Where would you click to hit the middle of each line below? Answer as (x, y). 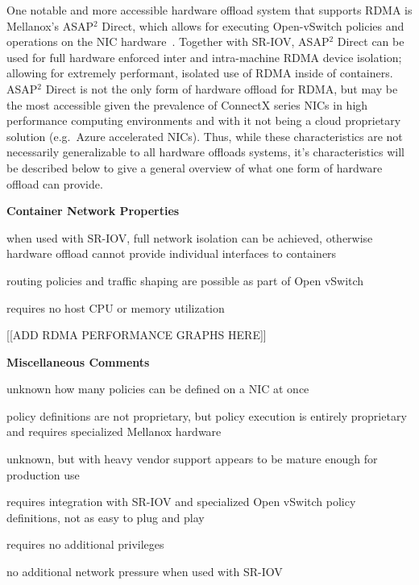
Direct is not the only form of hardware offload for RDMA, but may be (222, 88)
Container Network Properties (93, 211)
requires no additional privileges (85, 544)
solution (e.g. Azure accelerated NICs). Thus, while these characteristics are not (205, 136)
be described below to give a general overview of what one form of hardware (195, 167)
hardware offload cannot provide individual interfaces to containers (172, 253)
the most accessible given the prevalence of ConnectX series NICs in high (187, 104)
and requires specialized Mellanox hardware (114, 431)
